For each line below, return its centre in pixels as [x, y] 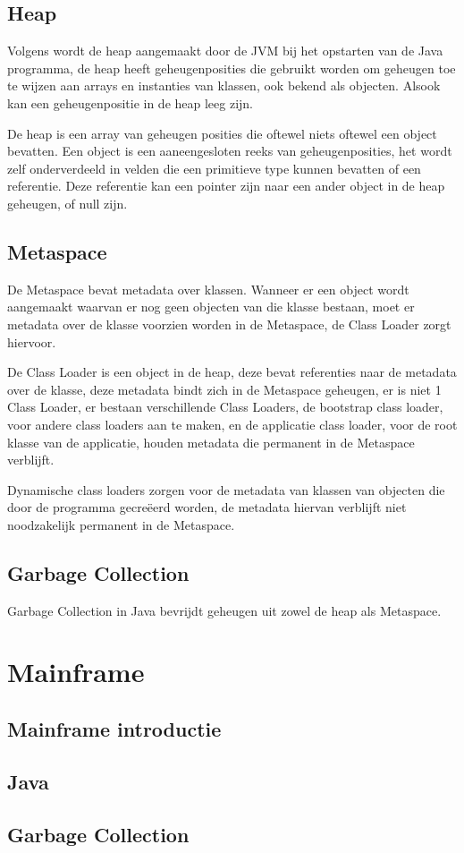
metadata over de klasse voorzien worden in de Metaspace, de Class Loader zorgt [229, 324]
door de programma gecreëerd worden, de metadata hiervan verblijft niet [207, 507]
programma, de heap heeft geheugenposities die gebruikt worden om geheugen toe [232, 68]
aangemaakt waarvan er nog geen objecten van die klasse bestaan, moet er [211, 307]
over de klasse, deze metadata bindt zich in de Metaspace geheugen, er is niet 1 [224, 389]
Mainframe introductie [114, 729]
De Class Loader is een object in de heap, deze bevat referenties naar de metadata [232, 372]
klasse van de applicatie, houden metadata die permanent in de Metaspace [211, 442]
